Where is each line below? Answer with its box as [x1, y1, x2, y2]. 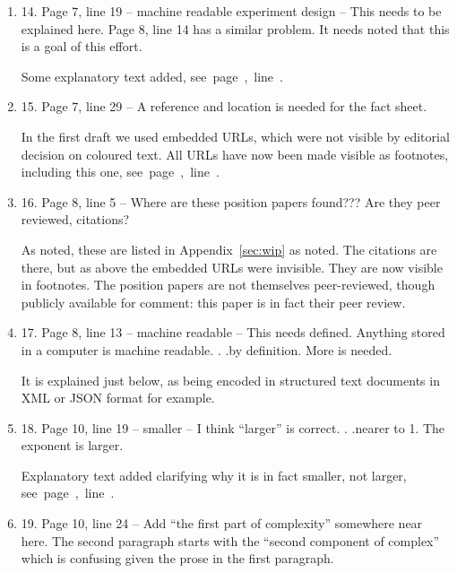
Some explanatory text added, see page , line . [21, 66, 283, 85]
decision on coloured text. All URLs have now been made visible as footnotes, [21, 144, 449, 163]
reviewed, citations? [21, 210, 130, 229]
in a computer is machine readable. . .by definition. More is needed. [21, 340, 392, 359]
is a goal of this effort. [21, 37, 142, 56]
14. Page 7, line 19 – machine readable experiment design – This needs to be [21, 2, 442, 20]
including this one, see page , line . [21, 162, 220, 181]
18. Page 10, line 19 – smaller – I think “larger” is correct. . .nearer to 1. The [21, 418, 445, 437]
